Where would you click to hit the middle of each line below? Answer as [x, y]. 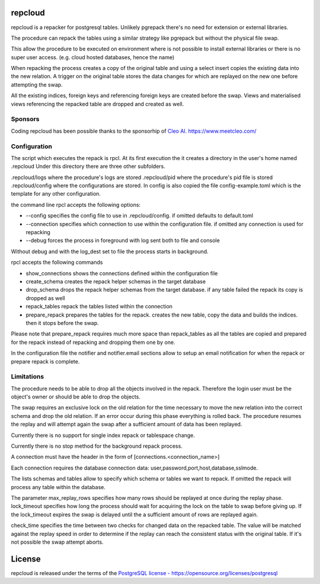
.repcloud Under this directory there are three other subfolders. [88, 167]
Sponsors [25, 119]
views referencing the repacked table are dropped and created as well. [97, 104]
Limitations [28, 376]
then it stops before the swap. [62, 323]
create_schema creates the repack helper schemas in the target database [116, 281]
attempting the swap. [37, 84]
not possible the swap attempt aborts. [57, 542]
